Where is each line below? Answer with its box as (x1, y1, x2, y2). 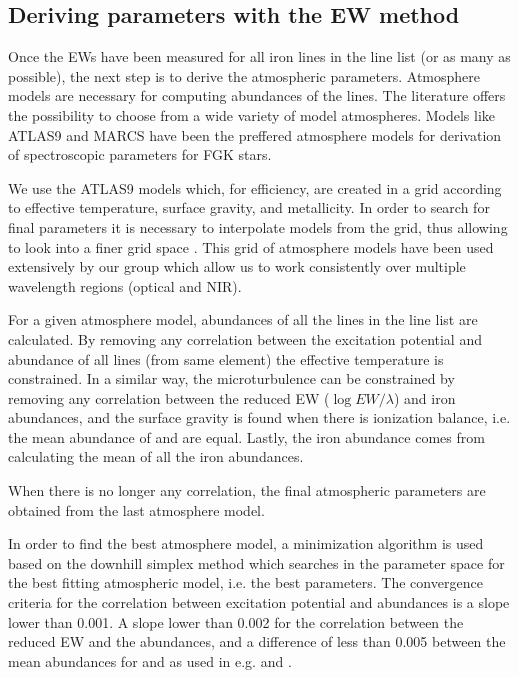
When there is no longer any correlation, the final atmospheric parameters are (8, 480, 486, 501)
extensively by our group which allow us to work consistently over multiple (8, 256, 466, 277)
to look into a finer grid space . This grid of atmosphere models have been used (8, 236, 494, 257)
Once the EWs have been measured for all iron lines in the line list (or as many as (8, 46, 511, 67)
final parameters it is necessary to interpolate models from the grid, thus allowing (8, 216, 508, 237)
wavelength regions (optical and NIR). (8, 275, 242, 296)
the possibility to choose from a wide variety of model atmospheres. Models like (8, 104, 496, 125)
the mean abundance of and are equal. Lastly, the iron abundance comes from (8, 426, 485, 447)
